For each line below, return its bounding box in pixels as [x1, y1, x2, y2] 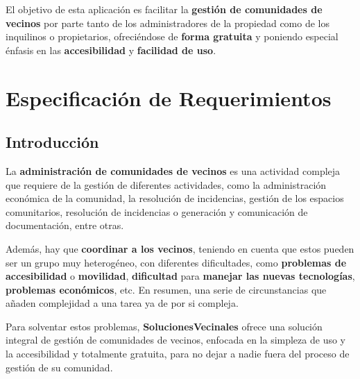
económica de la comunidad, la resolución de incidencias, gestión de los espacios [6, 191, 344, 205]
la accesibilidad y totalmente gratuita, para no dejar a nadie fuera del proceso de [6, 346, 350, 361]
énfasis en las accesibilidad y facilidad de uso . [6, 42, 216, 57]
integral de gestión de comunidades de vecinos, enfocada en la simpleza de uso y [6, 332, 345, 347]
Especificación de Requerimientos [6, 83, 332, 112]
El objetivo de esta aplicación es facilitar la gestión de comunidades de [6, 2, 323, 16]
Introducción [6, 131, 99, 153]
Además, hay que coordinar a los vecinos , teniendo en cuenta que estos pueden [6, 241, 354, 255]
